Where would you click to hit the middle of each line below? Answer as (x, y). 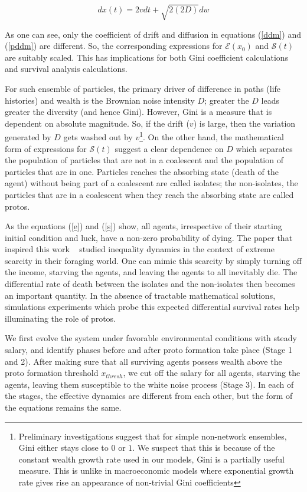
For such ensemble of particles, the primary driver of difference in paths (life (143, 88)
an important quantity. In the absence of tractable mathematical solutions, (140, 295)
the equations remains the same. (63, 407)
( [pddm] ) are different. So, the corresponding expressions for (114, 46)
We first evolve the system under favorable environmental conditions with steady (151, 338)
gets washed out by (98, 136)
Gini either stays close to (63, 448)
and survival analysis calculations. (66, 69)
